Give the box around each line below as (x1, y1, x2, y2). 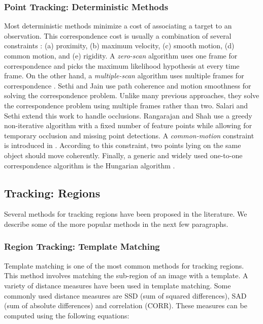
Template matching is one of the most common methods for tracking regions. (4, 260, 244, 271)
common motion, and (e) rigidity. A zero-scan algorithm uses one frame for (4, 50, 238, 61)
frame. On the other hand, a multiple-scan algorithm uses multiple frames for (4, 70, 244, 81)
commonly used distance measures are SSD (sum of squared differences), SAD (4, 290, 247, 301)
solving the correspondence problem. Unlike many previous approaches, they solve (4, 90, 259, 101)
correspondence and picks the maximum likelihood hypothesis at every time (4, 60, 240, 71)
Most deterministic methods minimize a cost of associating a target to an (4, 20, 232, 31)
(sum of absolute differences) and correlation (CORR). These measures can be (4, 300, 247, 311)
